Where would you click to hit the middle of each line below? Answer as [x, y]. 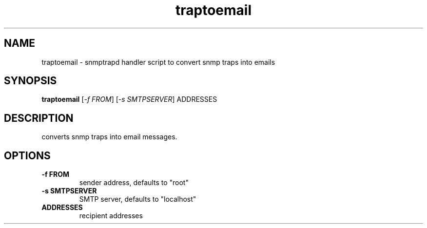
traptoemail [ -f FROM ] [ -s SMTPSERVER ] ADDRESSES [129, 99]
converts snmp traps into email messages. [109, 137]
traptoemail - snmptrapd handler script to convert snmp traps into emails [158, 62]
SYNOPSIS [30, 81]
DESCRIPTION [39, 118]
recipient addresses [111, 216]
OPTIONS [27, 155]
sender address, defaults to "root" [134, 183]
